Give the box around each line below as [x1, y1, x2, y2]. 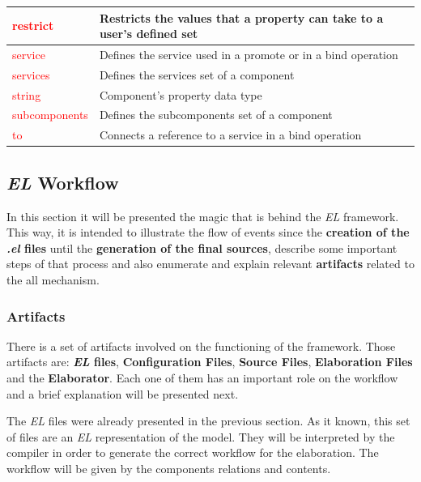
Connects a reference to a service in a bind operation [99, 126, 362, 143]
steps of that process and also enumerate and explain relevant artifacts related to [6, 255, 415, 272]
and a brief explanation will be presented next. [6, 385, 239, 402]
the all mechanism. [6, 271, 100, 288]
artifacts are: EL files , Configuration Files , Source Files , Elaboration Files [6, 353, 413, 370]
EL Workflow [6, 169, 119, 194]
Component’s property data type [99, 86, 262, 103]
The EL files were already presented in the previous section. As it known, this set [6, 412, 410, 429]
